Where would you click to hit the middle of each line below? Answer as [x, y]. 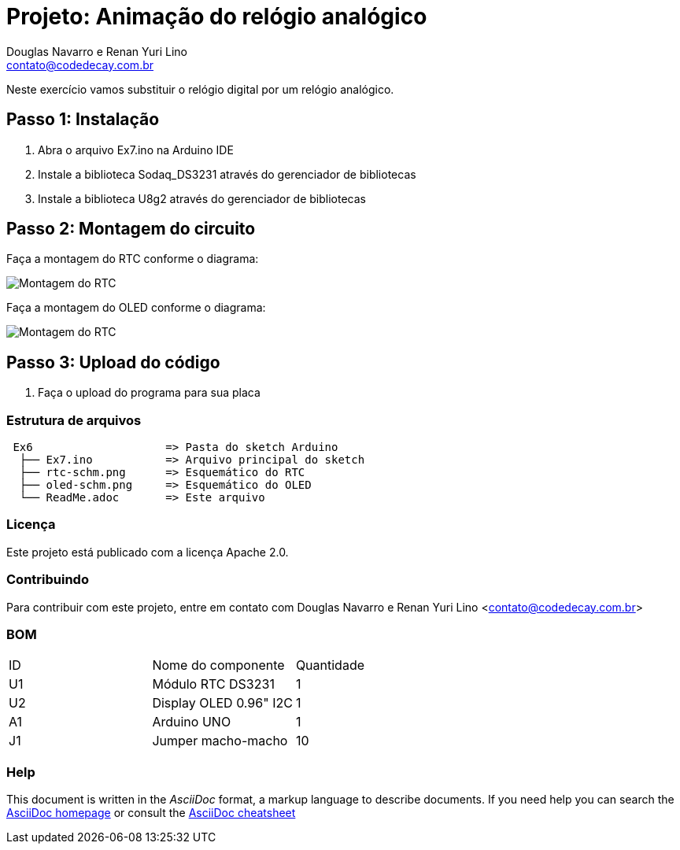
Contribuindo [48, 580]
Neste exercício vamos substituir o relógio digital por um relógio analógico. [200, 89]
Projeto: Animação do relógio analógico [217, 17]
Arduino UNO [192, 722]
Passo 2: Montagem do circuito [131, 229]
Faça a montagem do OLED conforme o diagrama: [136, 308]
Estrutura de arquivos [74, 420]
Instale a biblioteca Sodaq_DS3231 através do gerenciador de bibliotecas [227, 174]
